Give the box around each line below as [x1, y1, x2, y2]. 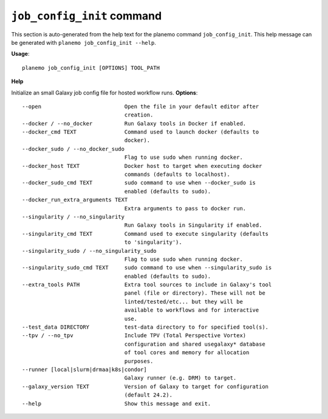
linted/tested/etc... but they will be [124, 298, 243, 305]
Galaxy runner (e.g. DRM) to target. [124, 375, 237, 381]
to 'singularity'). [124, 239, 182, 246]
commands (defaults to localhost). [124, 171, 230, 178]
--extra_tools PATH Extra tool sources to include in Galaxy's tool [22, 281, 272, 288]
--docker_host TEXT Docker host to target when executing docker [22, 163, 262, 169]
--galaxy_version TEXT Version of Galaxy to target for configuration [22, 383, 269, 390]
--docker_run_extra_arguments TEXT [22, 196, 128, 203]
